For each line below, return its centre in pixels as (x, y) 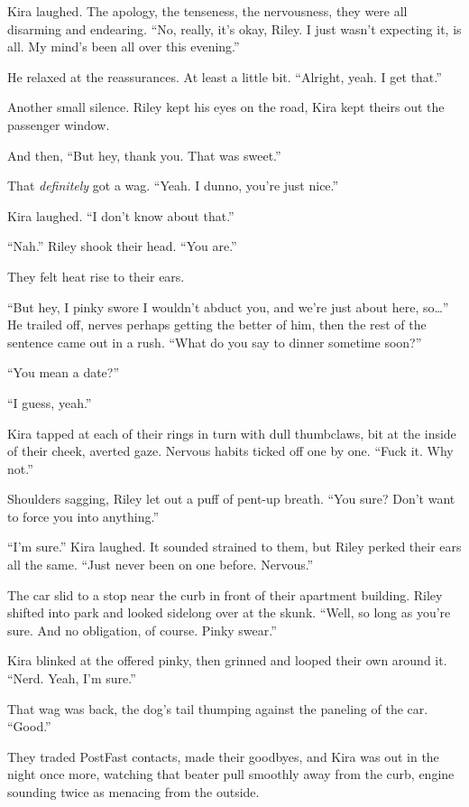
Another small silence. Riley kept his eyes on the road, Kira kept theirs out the (226, 107)
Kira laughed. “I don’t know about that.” (121, 215)
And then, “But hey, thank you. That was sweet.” (144, 155)
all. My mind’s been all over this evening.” (124, 46)
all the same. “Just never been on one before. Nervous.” (161, 565)
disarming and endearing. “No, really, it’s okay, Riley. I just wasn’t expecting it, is (234, 28)
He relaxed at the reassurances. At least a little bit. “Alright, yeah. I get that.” (225, 76)
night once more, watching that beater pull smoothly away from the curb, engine (231, 774)
